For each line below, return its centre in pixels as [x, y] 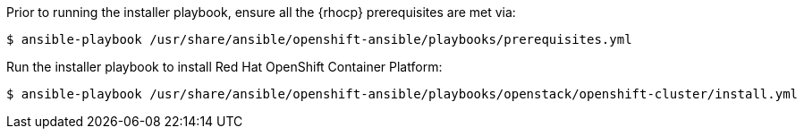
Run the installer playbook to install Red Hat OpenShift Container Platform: [224, 67]
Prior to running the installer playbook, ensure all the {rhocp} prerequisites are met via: [261, 12]
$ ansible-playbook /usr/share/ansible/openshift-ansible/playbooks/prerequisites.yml [319, 39]
